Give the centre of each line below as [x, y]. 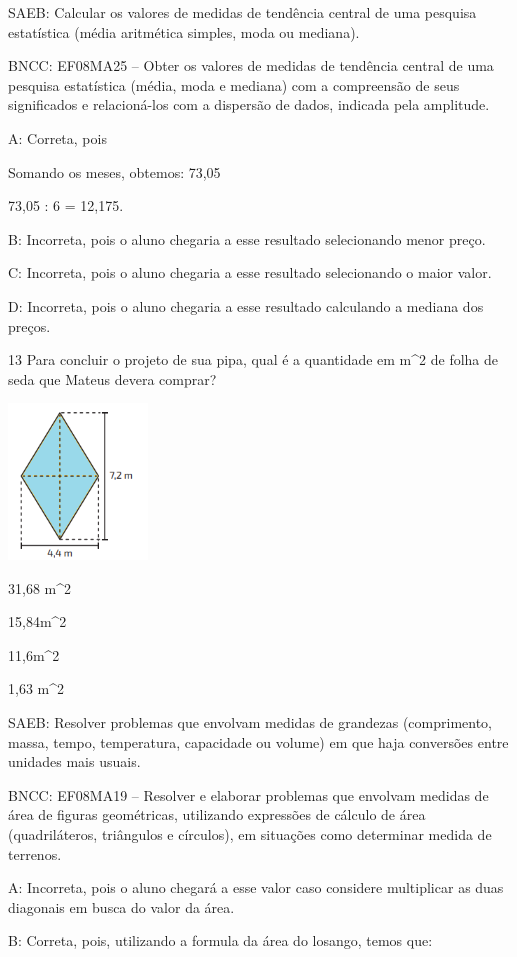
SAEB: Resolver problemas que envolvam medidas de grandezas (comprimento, [250, 722]
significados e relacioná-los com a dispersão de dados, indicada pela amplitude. [249, 104]
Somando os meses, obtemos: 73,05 [114, 171]
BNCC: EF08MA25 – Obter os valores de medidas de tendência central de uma [251, 65]
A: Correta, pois [57, 137]
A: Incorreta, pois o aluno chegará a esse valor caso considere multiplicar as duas [256, 887]
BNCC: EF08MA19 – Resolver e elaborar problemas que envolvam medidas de [248, 794]
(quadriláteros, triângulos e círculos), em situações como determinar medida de [250, 834]
